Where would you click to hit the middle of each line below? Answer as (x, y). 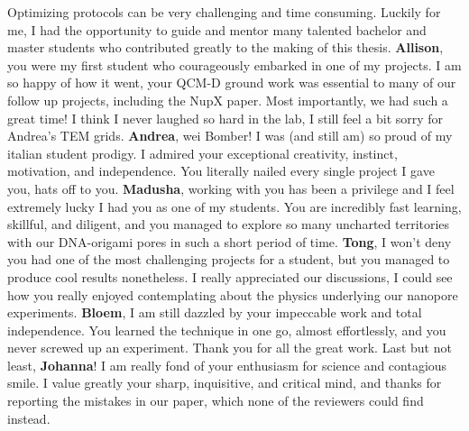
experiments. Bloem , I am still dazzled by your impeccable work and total (215, 312)
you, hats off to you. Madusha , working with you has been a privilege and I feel (231, 188)
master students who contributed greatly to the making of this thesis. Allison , (225, 47)
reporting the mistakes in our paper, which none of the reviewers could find (216, 401)
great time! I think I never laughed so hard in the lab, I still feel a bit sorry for (225, 118)
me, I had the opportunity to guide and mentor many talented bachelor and (217, 29)
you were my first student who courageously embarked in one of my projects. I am (234, 64)
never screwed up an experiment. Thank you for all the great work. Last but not (230, 348)
